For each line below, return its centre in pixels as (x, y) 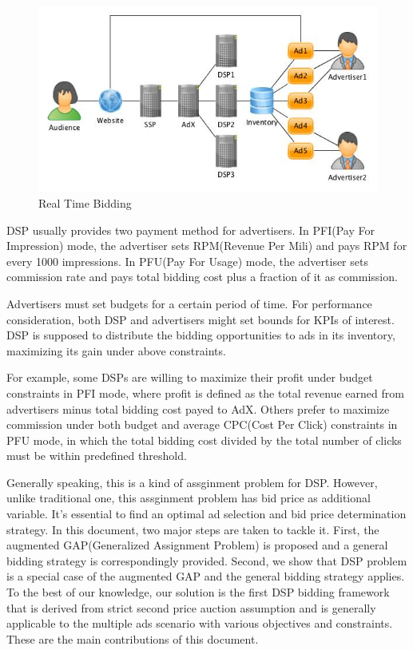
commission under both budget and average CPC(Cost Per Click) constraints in (202, 424)
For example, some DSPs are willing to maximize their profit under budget (190, 377)
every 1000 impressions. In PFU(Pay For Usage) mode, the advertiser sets (187, 261)
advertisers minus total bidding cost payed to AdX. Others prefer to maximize (198, 408)
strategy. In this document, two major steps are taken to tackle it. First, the (193, 529)
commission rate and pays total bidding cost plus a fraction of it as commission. (202, 277)
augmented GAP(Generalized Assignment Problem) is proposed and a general (197, 545)
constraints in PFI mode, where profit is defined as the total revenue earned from (205, 392)
